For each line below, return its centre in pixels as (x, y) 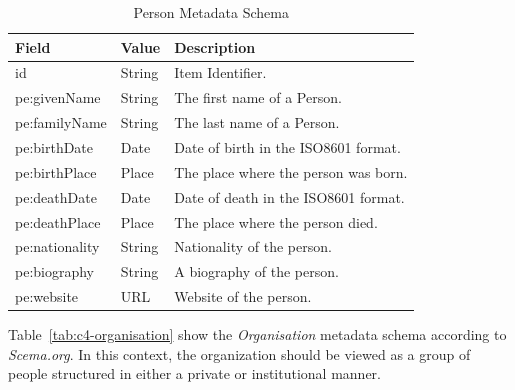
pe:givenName (58, 97)
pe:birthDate (54, 146)
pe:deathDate (56, 196)
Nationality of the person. (253, 246)
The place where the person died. (276, 221)
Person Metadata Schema (211, 12)
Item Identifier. (220, 72)
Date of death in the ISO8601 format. (289, 196)
